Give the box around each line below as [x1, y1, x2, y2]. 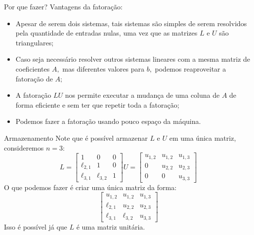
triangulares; [15, 37, 54, 47]
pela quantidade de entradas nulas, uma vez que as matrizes [15, 28, 198, 38]
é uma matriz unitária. [76, 221, 145, 232]
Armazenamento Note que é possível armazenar [4, 132, 148, 143]
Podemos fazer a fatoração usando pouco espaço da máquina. [15, 116, 201, 126]
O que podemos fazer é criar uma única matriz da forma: [4, 182, 177, 192]
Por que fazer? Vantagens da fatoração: [4, 1, 123, 11]
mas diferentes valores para [62, 63, 144, 74]
